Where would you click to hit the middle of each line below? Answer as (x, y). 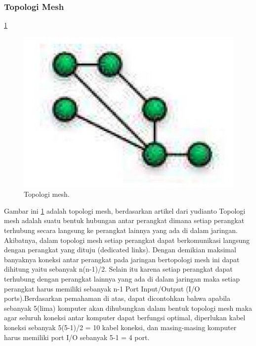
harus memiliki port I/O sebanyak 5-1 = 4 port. (77, 337)
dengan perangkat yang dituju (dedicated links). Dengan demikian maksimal (120, 250)
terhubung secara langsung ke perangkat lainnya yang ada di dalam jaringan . (121, 230)
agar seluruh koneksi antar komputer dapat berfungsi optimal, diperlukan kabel (125, 317)
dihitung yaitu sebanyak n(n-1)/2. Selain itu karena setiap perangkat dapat (118, 269)
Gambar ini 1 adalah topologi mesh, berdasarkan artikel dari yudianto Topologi (125, 210)
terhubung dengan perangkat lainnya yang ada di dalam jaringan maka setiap (122, 279)
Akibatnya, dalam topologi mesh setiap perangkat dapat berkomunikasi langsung (127, 240)
